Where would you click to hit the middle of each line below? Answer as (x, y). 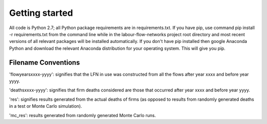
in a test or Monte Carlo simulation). (46, 106)
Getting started (41, 13)
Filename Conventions (44, 62)
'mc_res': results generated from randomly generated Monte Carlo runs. (83, 115)
